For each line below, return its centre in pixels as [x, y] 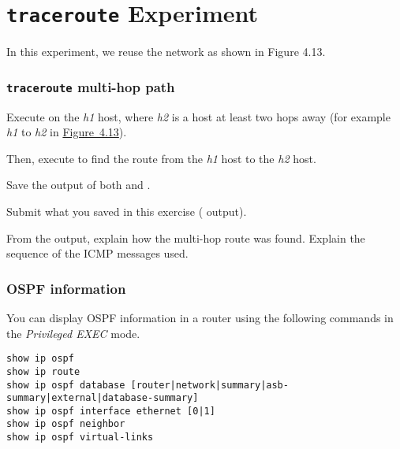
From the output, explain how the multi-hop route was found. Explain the [186, 237]
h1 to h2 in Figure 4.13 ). [67, 132]
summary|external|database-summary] [103, 398]
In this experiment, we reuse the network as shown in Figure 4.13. [166, 52]
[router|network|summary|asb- [209, 385]
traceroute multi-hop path [91, 86]
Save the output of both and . [79, 185]
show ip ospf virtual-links [80, 438]
